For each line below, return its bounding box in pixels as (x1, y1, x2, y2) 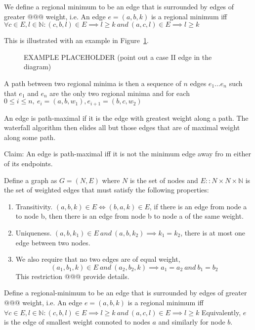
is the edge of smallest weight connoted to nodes (4, 317, 150, 327)
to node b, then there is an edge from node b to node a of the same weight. (15, 211, 244, 221)
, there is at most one (180, 227, 245, 237)
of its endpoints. (4, 158, 53, 168)
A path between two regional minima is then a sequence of (4, 78, 181, 88)
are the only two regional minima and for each (49, 88, 190, 98)
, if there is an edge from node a (149, 201, 247, 211)
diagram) (24, 61, 51, 72)
